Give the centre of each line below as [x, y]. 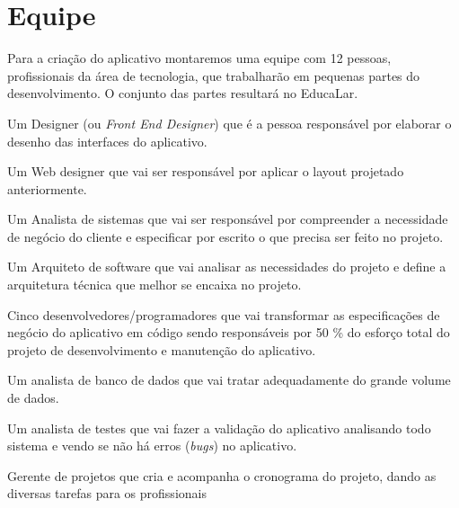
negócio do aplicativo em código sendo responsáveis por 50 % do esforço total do [229, 332]
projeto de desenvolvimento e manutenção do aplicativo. [162, 349]
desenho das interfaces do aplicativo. [107, 141]
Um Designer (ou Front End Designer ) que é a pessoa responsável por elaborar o [229, 123]
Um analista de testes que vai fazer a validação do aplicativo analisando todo [219, 428]
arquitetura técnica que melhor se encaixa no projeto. [154, 285]
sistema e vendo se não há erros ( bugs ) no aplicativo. [152, 446]
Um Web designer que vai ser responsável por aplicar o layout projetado [206, 171]
